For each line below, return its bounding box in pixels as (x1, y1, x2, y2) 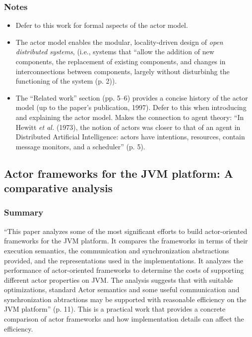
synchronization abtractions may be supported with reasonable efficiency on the (4, 294, 247, 304)
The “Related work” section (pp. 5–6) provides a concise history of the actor (15, 92, 248, 103)
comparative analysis (4, 180, 113, 196)
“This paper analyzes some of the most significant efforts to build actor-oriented (4, 225, 248, 236)
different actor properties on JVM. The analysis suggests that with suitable (4, 274, 233, 285)
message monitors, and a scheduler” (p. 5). (15, 141, 145, 151)
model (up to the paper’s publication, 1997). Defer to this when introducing (15, 102, 247, 112)
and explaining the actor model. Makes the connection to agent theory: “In (15, 112, 244, 122)
